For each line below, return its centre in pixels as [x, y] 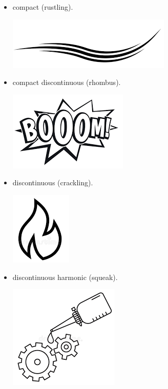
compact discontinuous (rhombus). [67, 82]
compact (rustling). [43, 7]
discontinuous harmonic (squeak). [65, 277]
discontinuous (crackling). [53, 182]
